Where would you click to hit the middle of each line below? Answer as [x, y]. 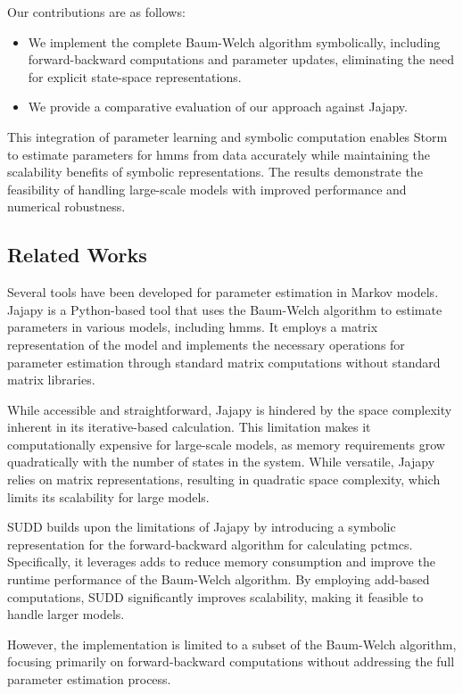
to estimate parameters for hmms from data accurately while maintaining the [219, 154]
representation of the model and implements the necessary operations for [206, 344]
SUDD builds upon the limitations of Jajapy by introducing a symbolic [202, 527]
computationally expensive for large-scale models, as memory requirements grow [226, 444]
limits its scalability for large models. [108, 496]
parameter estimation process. [89, 679]
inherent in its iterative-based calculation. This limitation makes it [189, 427]
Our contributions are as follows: [96, 12]
